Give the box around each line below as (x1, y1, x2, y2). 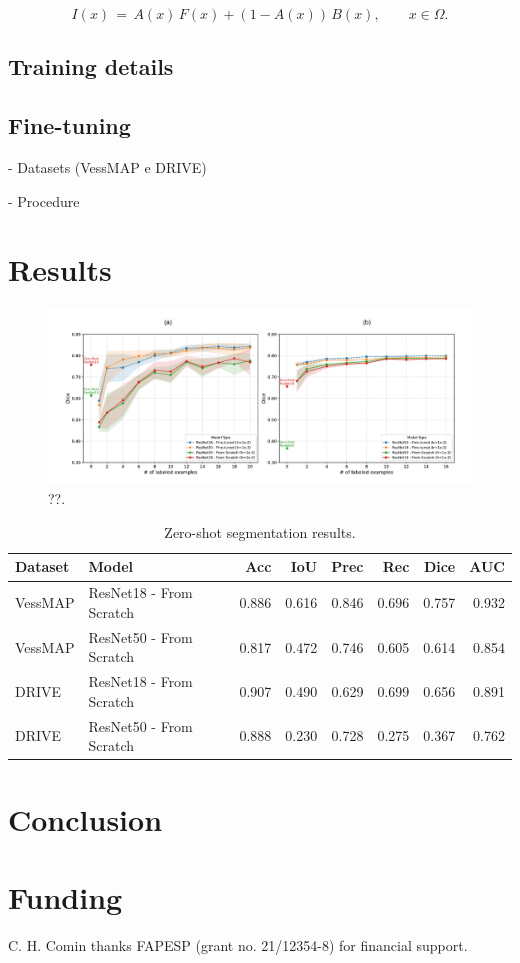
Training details (8, 51, 174, 82)
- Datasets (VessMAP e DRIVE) (8, 156, 207, 177)
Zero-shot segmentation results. (164, 521, 356, 542)
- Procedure (8, 190, 80, 211)
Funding (8, 876, 123, 917)
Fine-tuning (8, 110, 131, 141)
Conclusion (8, 798, 163, 839)
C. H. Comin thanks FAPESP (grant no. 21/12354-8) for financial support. (8, 934, 468, 955)
